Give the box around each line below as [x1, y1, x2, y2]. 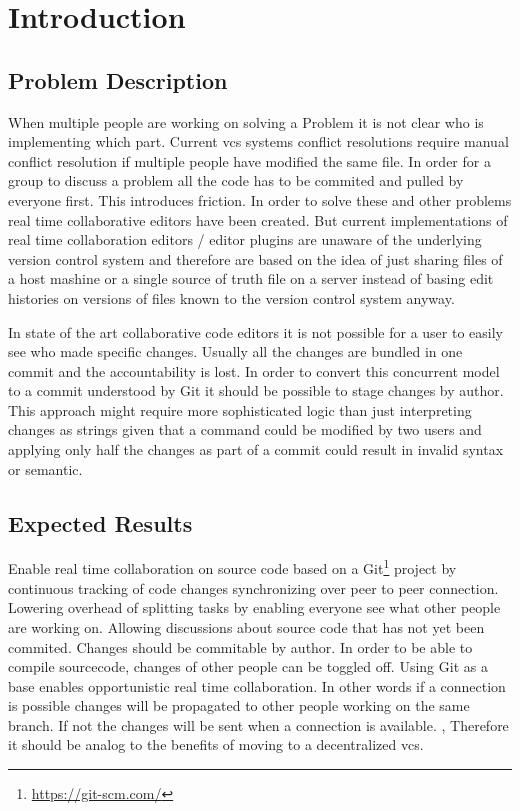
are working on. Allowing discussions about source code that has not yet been [8, 616, 485, 637]
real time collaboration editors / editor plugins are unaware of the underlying [8, 229, 482, 250]
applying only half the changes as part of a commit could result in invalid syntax [8, 439, 504, 460]
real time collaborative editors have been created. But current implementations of [8, 209, 508, 230]
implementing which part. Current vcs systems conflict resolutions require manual [8, 131, 509, 152]
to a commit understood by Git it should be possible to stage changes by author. [8, 380, 504, 401]
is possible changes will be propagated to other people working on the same [8, 695, 470, 716]
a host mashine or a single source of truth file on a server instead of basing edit [8, 268, 494, 289]
